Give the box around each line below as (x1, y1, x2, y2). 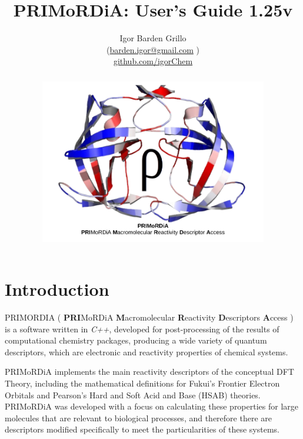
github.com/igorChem (113, 55, 193, 67)
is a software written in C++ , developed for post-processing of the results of (5, 322, 279, 335)
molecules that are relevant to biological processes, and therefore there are (5, 411, 272, 424)
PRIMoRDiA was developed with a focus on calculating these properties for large (5, 400, 299, 412)
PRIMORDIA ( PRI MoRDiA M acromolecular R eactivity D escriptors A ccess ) (5, 311, 294, 324)
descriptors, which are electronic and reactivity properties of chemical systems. (5, 345, 288, 358)
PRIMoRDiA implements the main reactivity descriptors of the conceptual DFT (5, 365, 294, 378)
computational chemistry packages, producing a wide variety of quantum (5, 334, 267, 346)
